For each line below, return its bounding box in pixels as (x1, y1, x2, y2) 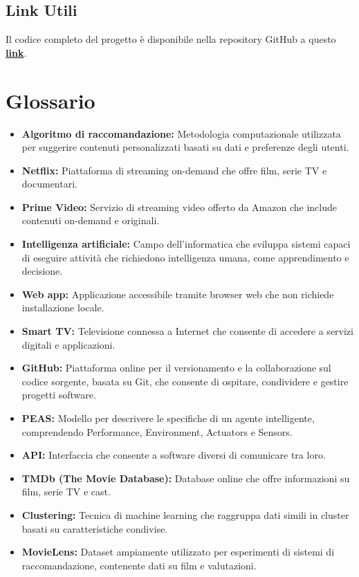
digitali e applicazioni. (21, 337, 116, 351)
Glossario (6, 86, 95, 114)
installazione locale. (21, 300, 104, 315)
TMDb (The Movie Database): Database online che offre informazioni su (21, 470, 350, 485)
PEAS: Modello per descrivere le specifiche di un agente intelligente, (21, 411, 315, 425)
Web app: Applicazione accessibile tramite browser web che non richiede (21, 286, 334, 301)
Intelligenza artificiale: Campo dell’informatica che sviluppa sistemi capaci (21, 237, 351, 251)
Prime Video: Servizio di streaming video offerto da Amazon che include (21, 199, 337, 214)
